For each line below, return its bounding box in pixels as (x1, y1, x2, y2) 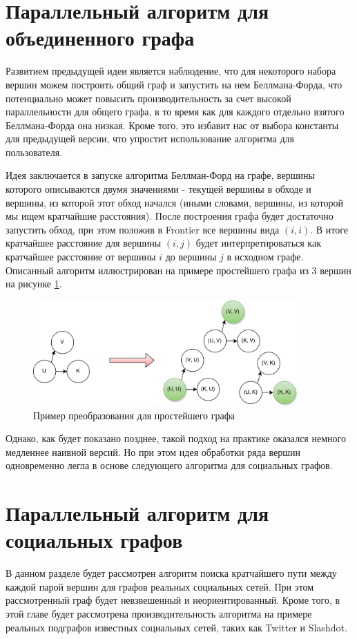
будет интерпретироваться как (195, 236, 321, 250)
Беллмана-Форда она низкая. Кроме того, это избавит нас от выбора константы (6, 117, 339, 132)
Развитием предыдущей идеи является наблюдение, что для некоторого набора (6, 64, 336, 78)
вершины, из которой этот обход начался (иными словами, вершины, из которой (6, 195, 344, 209)
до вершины (165, 249, 217, 264)
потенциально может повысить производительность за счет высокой (6, 90, 291, 105)
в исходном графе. (226, 249, 304, 264)
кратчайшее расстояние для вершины (6, 236, 162, 250)
